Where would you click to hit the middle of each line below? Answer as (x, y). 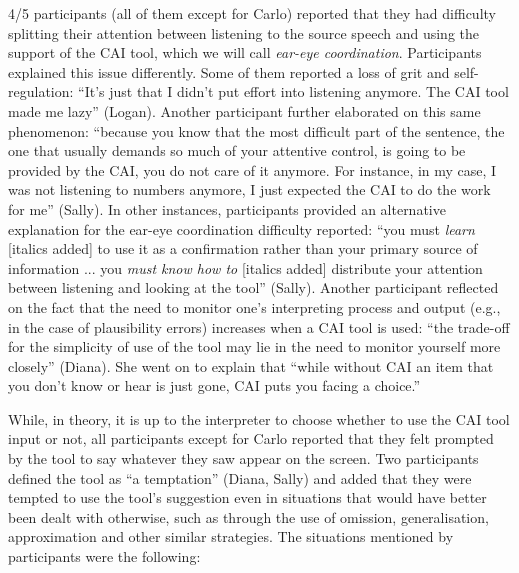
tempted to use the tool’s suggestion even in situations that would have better (247, 497)
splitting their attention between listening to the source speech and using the (244, 32)
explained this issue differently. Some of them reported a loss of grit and (229, 71)
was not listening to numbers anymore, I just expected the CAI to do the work (249, 189)
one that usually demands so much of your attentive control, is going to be (237, 150)
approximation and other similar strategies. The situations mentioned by (231, 536)
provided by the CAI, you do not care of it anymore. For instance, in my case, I (252, 169)
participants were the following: (104, 556)
